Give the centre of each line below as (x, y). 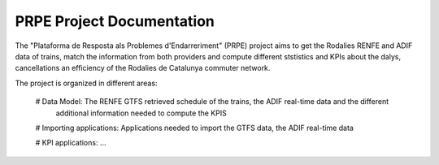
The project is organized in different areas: (86, 83)
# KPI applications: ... (71, 143)
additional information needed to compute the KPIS (141, 113)
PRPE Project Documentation (115, 21)
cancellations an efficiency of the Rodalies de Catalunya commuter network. (143, 68)
